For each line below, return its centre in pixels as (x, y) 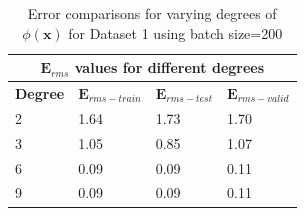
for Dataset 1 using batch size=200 (175, 32)
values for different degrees (169, 67)
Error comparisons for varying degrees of (152, 13)
